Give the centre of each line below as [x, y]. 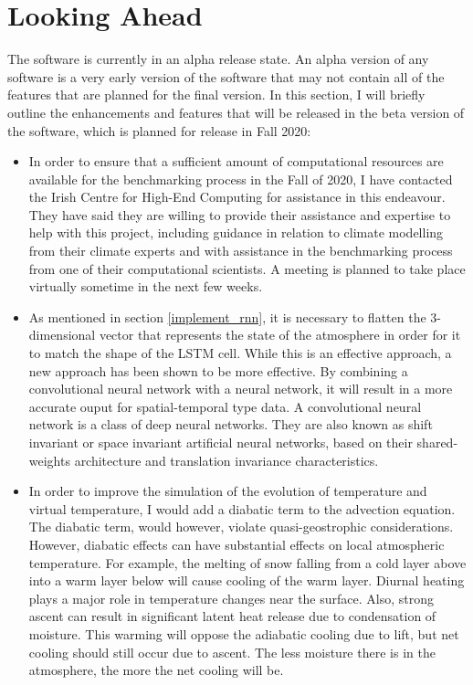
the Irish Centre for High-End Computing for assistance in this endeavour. [237, 197]
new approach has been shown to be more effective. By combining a [218, 370]
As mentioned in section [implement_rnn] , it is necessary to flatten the [227, 316]
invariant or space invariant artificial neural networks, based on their [221, 442]
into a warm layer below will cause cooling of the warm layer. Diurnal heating [247, 580]
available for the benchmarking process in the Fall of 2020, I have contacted [241, 179]
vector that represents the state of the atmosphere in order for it [280, 335]
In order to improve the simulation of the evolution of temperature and [228, 491]
